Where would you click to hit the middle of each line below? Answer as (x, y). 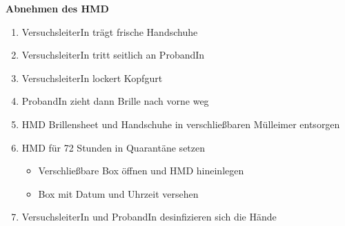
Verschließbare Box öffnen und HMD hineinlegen (141, 171)
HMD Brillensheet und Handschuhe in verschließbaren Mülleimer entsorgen (181, 124)
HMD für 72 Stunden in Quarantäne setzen (114, 147)
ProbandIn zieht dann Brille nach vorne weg (115, 101)
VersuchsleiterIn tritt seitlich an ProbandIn (113, 55)
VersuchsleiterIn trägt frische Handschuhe (110, 31)
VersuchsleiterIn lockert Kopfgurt (92, 78)
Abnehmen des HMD (57, 8)
